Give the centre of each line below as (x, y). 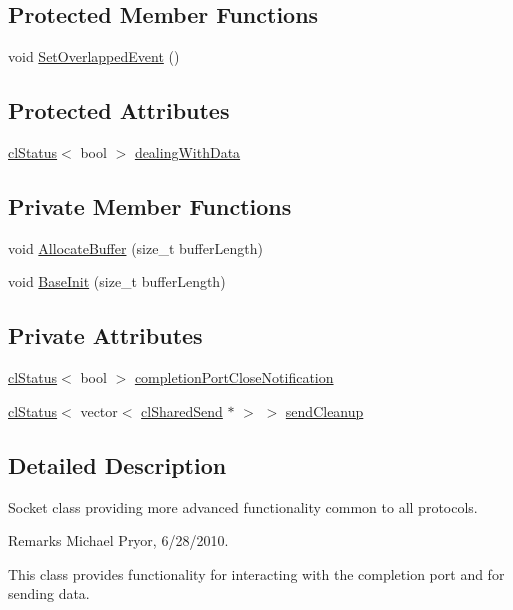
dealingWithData (187, 152)
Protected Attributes (119, 110)
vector (99, 410)
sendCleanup (324, 410)
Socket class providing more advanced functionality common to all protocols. (243, 506)
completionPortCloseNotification (234, 377)
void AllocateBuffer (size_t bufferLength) (135, 247)
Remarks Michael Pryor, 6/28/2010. (118, 540)
